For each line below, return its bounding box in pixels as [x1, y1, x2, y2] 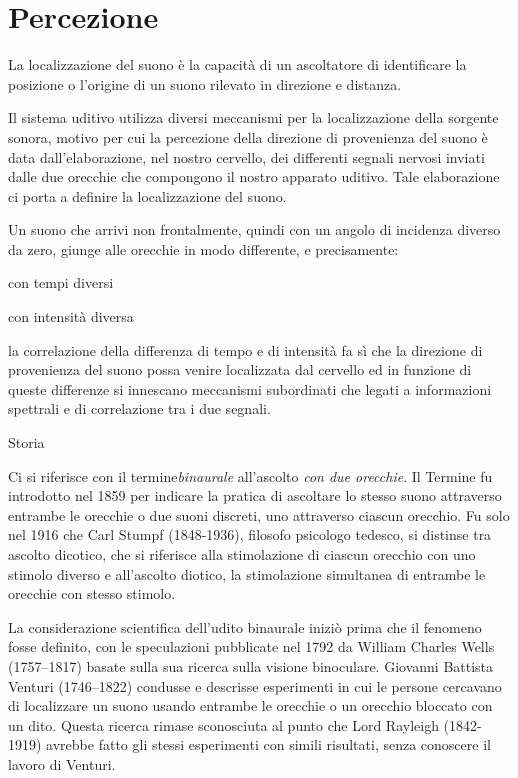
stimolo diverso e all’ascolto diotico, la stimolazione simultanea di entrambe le [8, 563, 486, 584]
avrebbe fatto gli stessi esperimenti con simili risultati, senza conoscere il [46, 734, 491, 755]
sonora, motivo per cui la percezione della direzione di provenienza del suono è [8, 126, 488, 147]
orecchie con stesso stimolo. [8, 583, 176, 604]
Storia [8, 432, 45, 453]
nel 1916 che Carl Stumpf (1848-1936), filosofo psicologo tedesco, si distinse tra [8, 524, 492, 545]
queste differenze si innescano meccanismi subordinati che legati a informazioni [8, 378, 492, 399]
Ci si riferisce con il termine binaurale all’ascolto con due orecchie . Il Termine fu [8, 465, 493, 486]
